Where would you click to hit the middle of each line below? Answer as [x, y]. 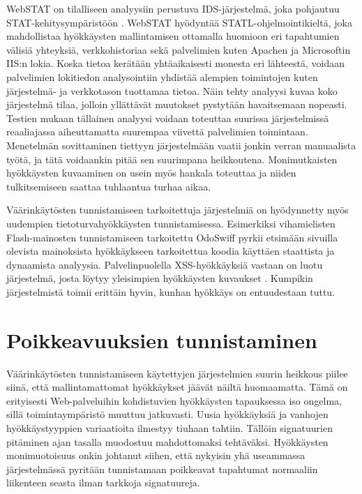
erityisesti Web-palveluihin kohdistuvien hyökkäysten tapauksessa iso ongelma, [174, 400]
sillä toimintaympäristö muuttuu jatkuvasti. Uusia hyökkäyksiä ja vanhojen [167, 414]
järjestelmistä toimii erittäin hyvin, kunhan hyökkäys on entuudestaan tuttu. [171, 291]
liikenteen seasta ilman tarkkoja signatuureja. [103, 482]
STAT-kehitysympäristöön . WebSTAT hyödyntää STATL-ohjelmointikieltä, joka [179, 22]
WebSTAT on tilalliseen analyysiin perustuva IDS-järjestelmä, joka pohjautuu [173, 8]
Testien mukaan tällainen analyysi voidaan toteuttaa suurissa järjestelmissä [168, 118]
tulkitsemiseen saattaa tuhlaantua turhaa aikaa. [109, 186]
